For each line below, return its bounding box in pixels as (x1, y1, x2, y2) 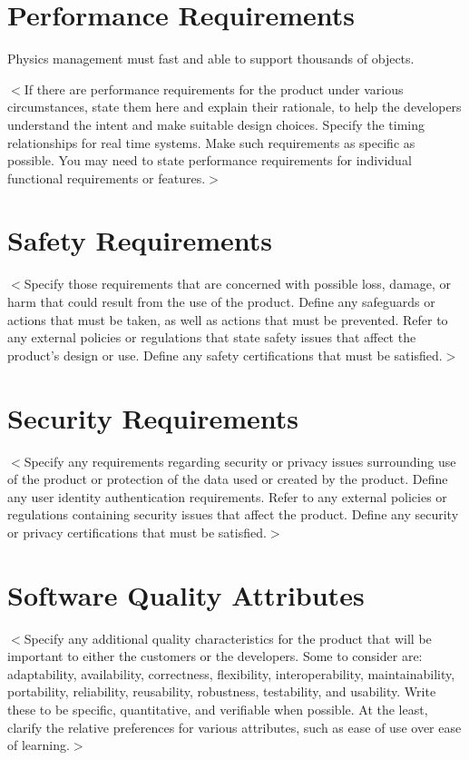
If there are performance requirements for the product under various (24, 79, 404, 98)
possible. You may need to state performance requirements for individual (7, 151, 412, 170)
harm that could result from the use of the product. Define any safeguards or (7, 292, 435, 311)
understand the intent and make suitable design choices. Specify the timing (7, 114, 425, 133)
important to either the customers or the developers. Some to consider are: (7, 646, 423, 666)
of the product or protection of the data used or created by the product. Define (7, 469, 448, 489)
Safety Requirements (7, 222, 273, 259)
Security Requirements (7, 399, 298, 436)
